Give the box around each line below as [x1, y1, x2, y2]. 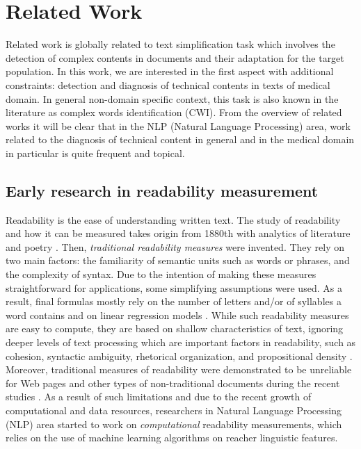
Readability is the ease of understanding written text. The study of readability [6, 212, 341, 227]
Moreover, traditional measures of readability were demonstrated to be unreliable [6, 362, 352, 377]
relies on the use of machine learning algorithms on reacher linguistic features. [6, 430, 338, 445]
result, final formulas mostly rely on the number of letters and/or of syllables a [6, 294, 342, 309]
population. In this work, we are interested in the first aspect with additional [6, 64, 334, 79]
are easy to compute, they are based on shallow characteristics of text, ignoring [6, 321, 344, 336]
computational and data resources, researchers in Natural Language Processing [6, 402, 342, 417]
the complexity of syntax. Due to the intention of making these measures [6, 267, 316, 281]
